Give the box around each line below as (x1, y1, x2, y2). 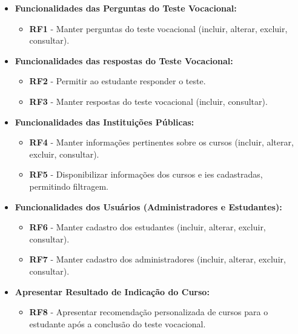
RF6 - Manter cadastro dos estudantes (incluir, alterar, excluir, (29, 221, 266, 233)
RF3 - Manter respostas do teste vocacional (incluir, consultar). (29, 95, 268, 107)
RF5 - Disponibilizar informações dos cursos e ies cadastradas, (29, 168, 263, 181)
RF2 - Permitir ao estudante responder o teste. (29, 75, 206, 87)
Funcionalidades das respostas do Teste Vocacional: (15, 54, 233, 67)
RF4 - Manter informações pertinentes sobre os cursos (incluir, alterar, (29, 136, 294, 149)
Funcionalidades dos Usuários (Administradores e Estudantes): (15, 200, 282, 213)
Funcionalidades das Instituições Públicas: (15, 115, 194, 128)
